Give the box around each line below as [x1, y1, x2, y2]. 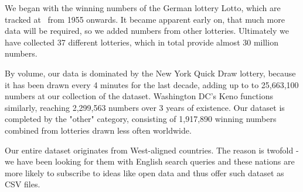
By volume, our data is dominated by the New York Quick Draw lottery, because [5, 67, 296, 79]
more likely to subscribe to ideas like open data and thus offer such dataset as [5, 166, 284, 179]
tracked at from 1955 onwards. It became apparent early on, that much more [5, 13, 285, 25]
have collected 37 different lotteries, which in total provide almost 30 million [5, 36, 278, 48]
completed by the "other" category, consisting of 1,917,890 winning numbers [5, 113, 277, 125]
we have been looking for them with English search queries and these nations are [5, 155, 295, 167]
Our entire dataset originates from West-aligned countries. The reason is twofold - [5, 144, 299, 156]
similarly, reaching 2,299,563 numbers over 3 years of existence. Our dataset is [5, 101, 285, 113]
